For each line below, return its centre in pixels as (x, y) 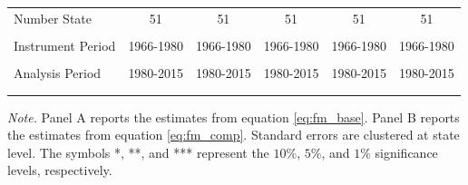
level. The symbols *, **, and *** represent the (138, 152)
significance (406, 152)
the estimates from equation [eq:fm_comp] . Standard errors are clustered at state (234, 135)
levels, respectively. (60, 170)
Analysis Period (58, 72)
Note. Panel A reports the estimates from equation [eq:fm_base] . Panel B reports (234, 117)
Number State (53, 18)
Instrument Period (65, 45)
